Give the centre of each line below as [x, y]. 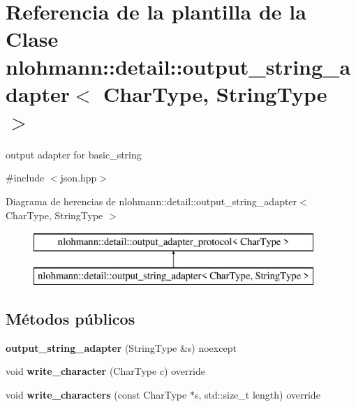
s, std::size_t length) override [257, 394]
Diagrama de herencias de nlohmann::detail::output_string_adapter [151, 201]
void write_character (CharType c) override [105, 371]
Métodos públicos [71, 318]
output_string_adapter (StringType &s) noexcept [121, 347]
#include [25, 178]
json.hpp [79, 178]
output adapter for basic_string [74, 154]
